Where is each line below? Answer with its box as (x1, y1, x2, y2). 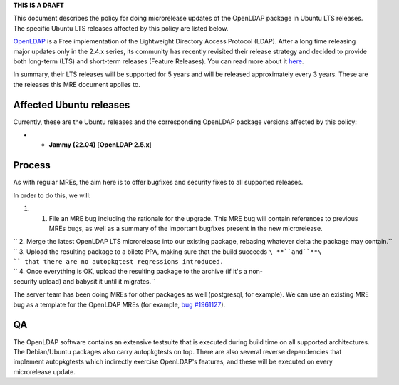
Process (13, 159, 51, 171)
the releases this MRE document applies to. (13, 80, 140, 88)
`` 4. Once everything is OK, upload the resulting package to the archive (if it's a (13, 267, 247, 276)
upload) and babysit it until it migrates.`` (38, 277, 156, 285)
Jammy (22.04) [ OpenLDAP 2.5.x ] (48, 140, 152, 149)
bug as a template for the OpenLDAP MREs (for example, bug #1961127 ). (13, 300, 226, 309)
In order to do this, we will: (13, 191, 91, 200)
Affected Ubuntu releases (13, 98, 130, 111)
